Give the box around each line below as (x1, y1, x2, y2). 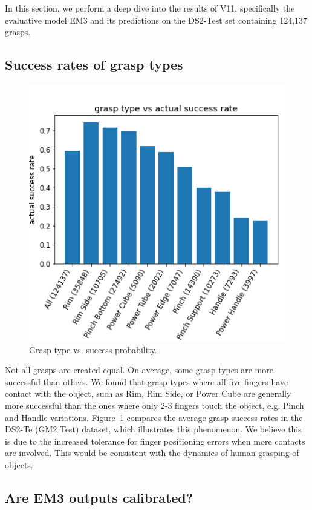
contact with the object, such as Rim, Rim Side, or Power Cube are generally (5, 387, 291, 400)
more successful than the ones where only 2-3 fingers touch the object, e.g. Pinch (5, 399, 304, 411)
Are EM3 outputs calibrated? (5, 488, 193, 506)
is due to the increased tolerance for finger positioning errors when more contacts (5, 434, 305, 447)
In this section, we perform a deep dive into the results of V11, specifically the (5, 2, 295, 14)
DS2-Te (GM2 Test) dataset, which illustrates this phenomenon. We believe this (5, 423, 302, 435)
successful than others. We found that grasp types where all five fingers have (5, 375, 288, 388)
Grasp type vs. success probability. (29, 343, 157, 356)
